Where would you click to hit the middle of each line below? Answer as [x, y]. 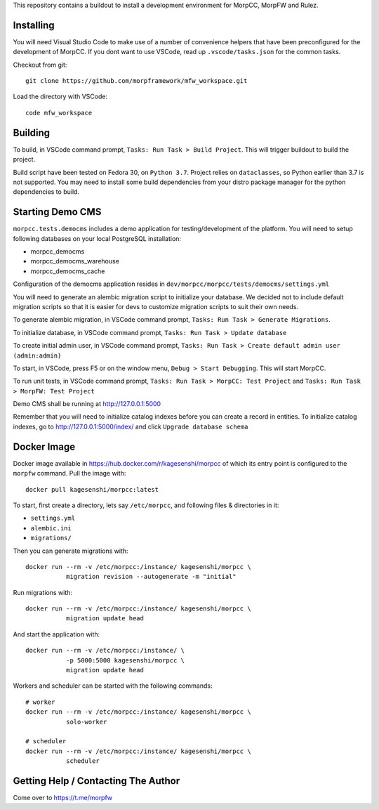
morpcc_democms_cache [68, 271]
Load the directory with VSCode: [60, 97]
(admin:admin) [37, 355]
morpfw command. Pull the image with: [69, 473]
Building [32, 132]
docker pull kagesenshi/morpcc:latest [92, 489]
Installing [34, 25]
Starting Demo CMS [57, 212]
